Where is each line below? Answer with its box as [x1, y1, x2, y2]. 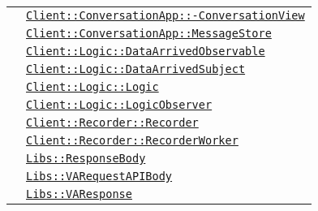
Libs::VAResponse [26, 187, 132, 200]
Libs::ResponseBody [26, 152, 146, 165]
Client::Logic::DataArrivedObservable [26, 45, 265, 58]
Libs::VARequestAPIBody [26, 170, 173, 183]
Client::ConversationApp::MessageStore [26, 27, 272, 40]
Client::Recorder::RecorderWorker [26, 134, 238, 147]
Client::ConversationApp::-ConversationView [26, 9, 305, 22]
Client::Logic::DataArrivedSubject [26, 62, 246, 75]
